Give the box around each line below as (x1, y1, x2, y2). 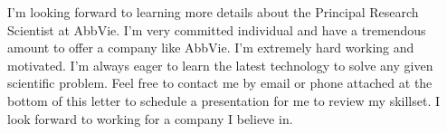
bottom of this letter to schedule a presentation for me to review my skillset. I (7, 91, 441, 110)
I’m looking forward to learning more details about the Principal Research (7, 3, 419, 21)
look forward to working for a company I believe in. (7, 109, 293, 128)
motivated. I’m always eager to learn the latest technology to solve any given (7, 55, 433, 74)
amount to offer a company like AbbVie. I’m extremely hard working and (7, 38, 414, 57)
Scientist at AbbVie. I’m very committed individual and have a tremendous (7, 20, 426, 39)
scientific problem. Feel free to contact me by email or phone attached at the (7, 73, 433, 92)
